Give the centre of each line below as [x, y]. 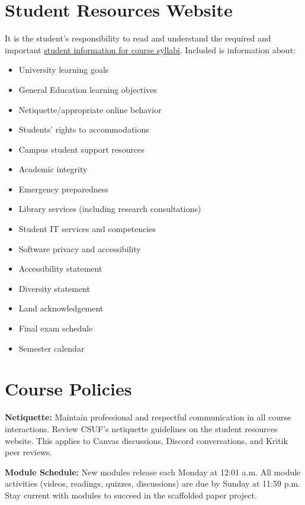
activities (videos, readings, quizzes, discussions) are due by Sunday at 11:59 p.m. [152, 483]
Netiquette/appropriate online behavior [90, 109]
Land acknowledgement [61, 308]
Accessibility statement [60, 268]
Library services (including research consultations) [110, 209]
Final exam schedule [56, 328]
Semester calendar [52, 348]
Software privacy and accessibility [80, 248]
